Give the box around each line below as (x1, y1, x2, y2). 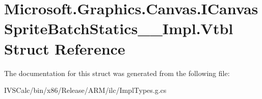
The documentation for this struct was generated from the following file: (4, 67, 230, 78)
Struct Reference (4, 38, 125, 59)
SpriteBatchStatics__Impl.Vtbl (4, 18, 233, 39)
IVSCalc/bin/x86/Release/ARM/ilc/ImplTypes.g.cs (4, 85, 167, 95)
